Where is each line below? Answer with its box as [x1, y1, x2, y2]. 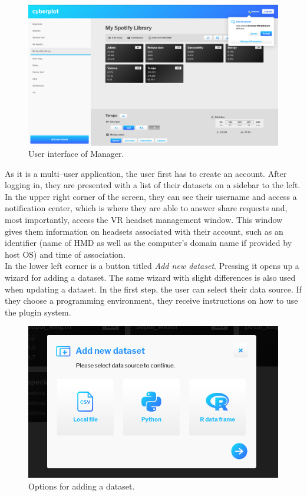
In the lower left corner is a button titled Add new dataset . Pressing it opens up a [5, 260, 299, 272]
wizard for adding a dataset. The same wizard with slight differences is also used [5, 271, 296, 284]
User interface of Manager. [28, 147, 124, 160]
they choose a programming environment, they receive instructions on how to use [5, 294, 298, 307]
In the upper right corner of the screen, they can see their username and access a [5, 190, 297, 202]
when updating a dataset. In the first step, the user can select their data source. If [5, 283, 302, 295]
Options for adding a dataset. [28, 479, 135, 492]
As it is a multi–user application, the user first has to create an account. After [5, 167, 287, 179]
